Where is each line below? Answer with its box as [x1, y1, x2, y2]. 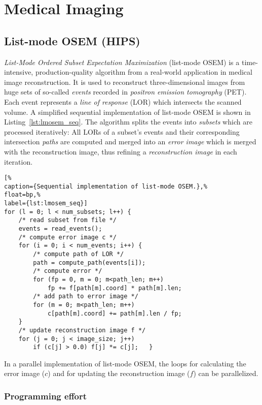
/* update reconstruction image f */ [18, 326, 146, 334]
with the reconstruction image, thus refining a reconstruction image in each [4, 146, 237, 157]
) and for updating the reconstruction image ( [48, 368, 190, 379]
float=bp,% [4, 191, 41, 199]
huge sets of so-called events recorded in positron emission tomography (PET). [4, 86, 247, 97]
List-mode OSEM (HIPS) [4, 33, 140, 48]
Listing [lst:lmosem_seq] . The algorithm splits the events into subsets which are [4, 116, 252, 127]
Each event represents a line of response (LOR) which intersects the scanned [4, 96, 242, 107]
